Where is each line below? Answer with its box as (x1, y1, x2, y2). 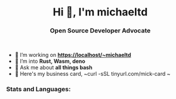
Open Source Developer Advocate (50, 27, 151, 35)
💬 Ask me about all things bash (14, 64, 92, 71)
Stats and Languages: (6, 85, 71, 94)
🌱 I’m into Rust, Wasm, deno (14, 58, 85, 65)
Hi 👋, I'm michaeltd (53, 5, 148, 19)
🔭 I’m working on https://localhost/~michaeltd (14, 52, 131, 59)
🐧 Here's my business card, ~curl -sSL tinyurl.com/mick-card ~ (14, 71, 171, 78)
